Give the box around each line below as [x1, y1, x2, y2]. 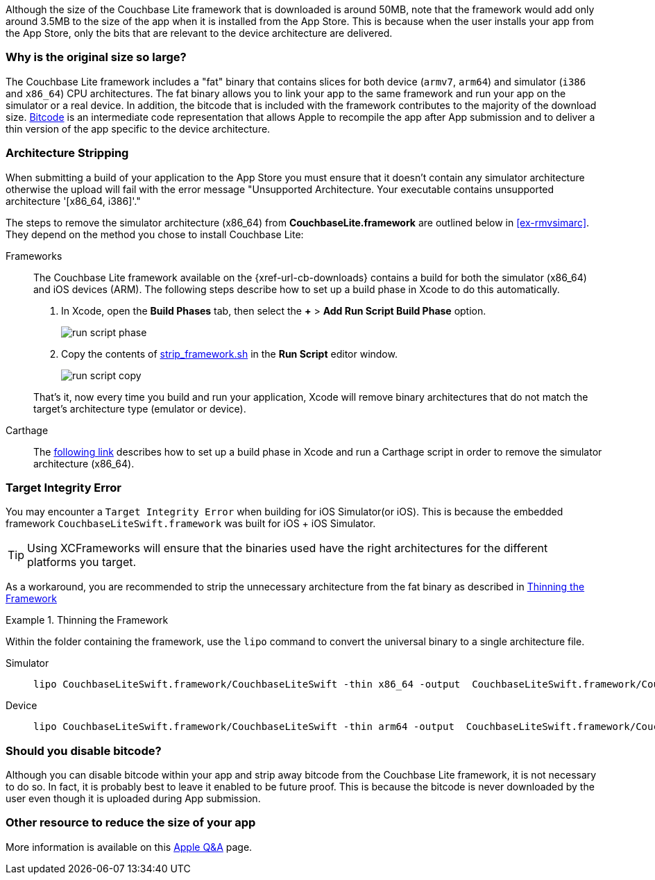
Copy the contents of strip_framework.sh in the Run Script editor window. [61, 347, 398, 360]
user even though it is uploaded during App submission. [6, 792, 261, 804]
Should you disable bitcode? [6, 743, 162, 758]
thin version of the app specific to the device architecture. [6, 122, 271, 135]
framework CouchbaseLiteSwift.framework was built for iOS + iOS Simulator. [6, 517, 376, 530]
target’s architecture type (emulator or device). [33, 402, 246, 415]
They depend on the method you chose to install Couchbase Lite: [6, 228, 304, 240]
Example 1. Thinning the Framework [6, 614, 169, 626]
